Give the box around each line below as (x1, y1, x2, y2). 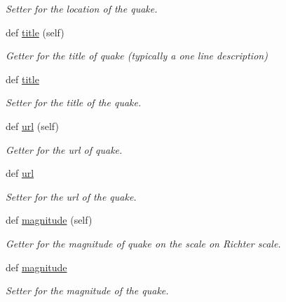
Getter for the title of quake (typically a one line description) (6, 48, 268, 63)
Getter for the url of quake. (6, 142, 123, 157)
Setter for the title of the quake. (6, 95, 142, 110)
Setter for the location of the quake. (6, 1, 158, 15)
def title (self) (6, 24, 64, 39)
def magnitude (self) (6, 213, 93, 227)
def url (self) (6, 118, 59, 133)
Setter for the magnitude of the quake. (6, 283, 169, 298)
